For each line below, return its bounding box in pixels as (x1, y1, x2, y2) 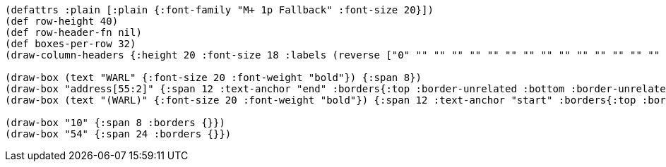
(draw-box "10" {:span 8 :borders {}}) (5, 117, 225, 128)
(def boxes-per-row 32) (5, 38, 136, 49)
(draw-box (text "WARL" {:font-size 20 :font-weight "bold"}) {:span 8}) (5, 72, 422, 83)
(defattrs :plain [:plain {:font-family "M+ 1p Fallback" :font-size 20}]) (5, 4, 434, 16)
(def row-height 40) (5, 16, 119, 27)
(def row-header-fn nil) (5, 27, 142, 38)
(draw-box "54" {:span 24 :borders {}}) (5, 128, 232, 140)
